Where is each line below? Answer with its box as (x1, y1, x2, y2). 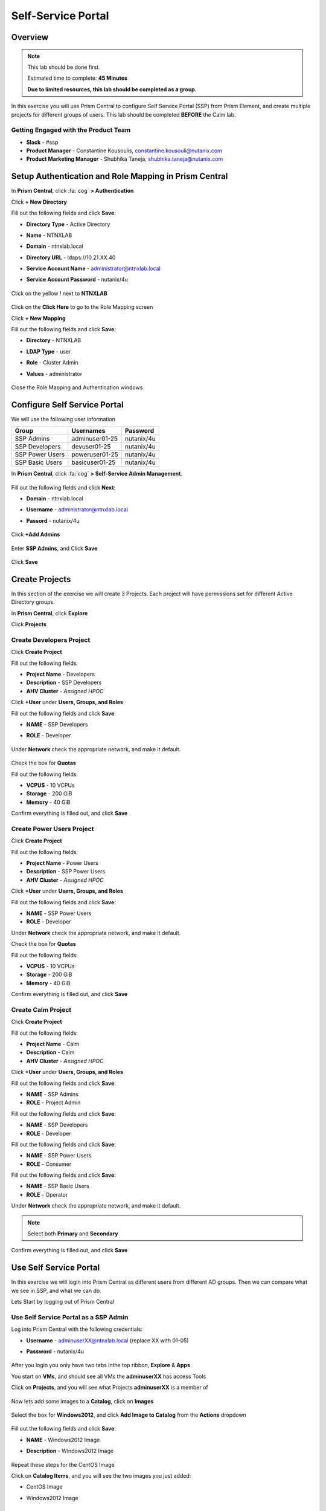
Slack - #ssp (26, 138, 59, 146)
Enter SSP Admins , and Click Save (11, 545, 98, 552)
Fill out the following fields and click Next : (11, 484, 116, 491)
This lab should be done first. (27, 63, 100, 71)
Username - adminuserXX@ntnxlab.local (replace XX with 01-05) (26, 1336, 189, 1344)
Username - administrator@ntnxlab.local (26, 506, 128, 513)
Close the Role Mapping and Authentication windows (11, 384, 143, 391)
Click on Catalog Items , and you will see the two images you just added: (11, 1472, 191, 1479)
